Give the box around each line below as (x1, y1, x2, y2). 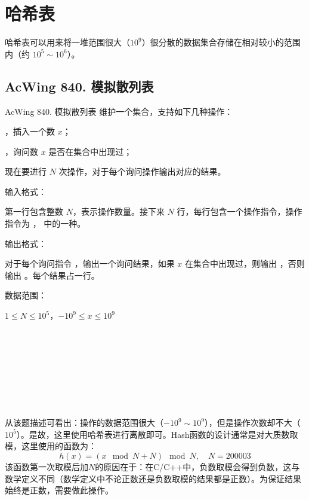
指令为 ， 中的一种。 (5, 217, 86, 230)
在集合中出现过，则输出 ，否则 (185, 257, 305, 270)
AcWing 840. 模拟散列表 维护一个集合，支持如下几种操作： (5, 105, 233, 117)
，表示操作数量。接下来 (72, 205, 165, 218)
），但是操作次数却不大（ (204, 416, 301, 429)
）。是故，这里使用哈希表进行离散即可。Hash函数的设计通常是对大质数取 (16, 428, 298, 440)
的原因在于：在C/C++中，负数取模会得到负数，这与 (95, 460, 300, 472)
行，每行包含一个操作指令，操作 (177, 205, 302, 218)
